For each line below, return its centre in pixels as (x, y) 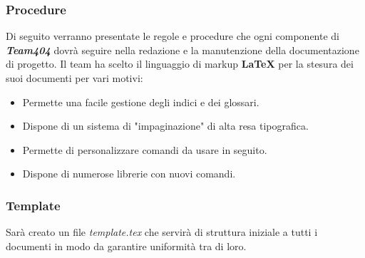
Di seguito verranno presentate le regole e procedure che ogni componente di (173, 36)
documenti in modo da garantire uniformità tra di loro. (126, 246)
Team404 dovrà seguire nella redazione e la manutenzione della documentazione (182, 50)
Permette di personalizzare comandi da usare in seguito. (145, 149)
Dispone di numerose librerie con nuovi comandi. (129, 174)
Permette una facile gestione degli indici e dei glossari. (141, 102)
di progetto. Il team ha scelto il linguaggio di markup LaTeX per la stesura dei (180, 64)
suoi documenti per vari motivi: (74, 78)
